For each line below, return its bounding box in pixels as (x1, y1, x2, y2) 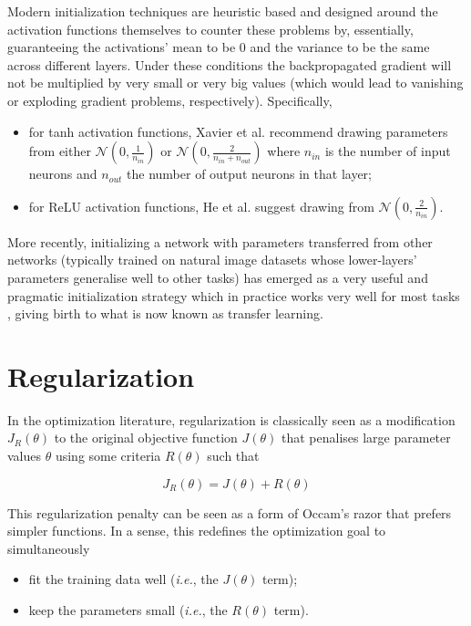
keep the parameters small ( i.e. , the (28, 600, 228, 619)
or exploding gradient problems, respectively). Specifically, (7, 90, 333, 110)
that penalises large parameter (281, 428, 451, 447)
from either (28, 141, 91, 161)
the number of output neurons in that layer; (127, 164, 372, 183)
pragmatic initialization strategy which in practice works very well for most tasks (7, 286, 460, 305)
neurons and (28, 164, 97, 183)
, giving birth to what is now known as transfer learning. (7, 304, 323, 323)
